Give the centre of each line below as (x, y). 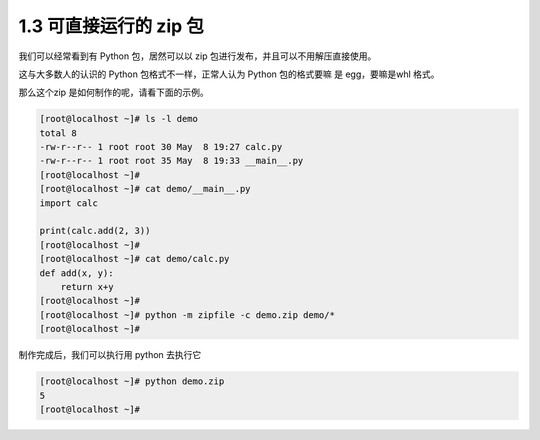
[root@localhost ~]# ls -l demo (119, 119)
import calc (69, 203)
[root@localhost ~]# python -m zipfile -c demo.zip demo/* (187, 314)
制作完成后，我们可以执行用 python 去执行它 (110, 355)
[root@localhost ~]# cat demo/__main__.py (145, 189)
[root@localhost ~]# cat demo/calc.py (134, 259)
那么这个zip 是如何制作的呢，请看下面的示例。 (113, 92)
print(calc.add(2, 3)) (95, 231)
